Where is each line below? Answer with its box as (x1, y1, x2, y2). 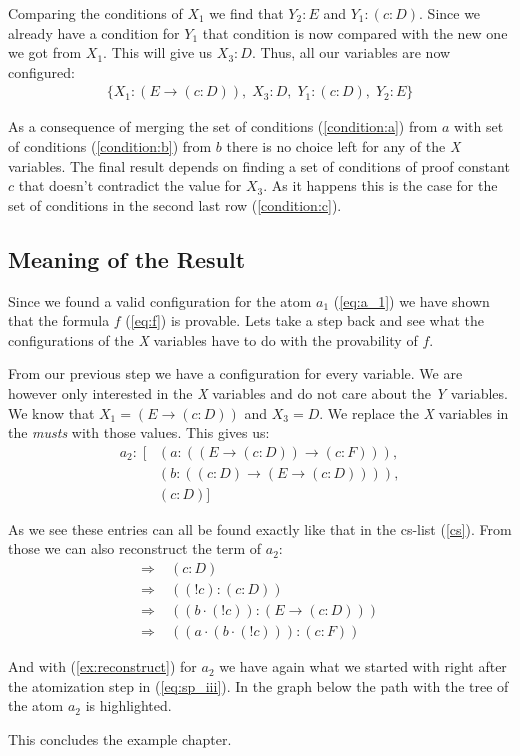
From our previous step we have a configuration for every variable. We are (8, 363, 463, 384)
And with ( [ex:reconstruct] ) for (8, 656, 197, 677)
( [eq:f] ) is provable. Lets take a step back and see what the (125, 310, 485, 331)
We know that (8, 402, 95, 423)
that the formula (8, 310, 110, 331)
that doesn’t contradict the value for (18, 175, 242, 196)
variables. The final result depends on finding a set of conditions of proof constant (8, 155, 510, 176)
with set (454, 116, 504, 137)
